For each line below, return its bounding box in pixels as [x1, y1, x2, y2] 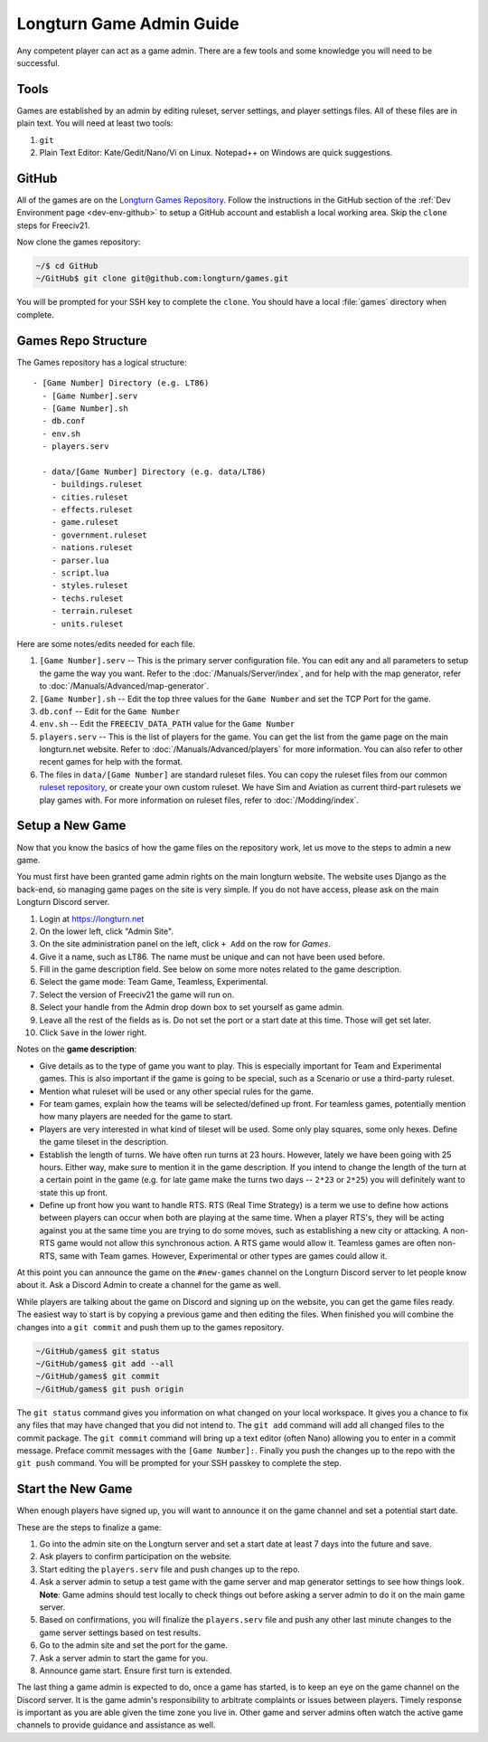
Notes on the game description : [16, 1043, 137, 1054]
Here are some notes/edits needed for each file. [16, 638, 196, 649]
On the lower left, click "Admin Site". [39, 926, 174, 937]
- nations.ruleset [51, 543, 134, 553]
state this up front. [39, 1186, 108, 1198]
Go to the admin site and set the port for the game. [39, 1640, 229, 1651]
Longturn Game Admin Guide [16, 14, 239, 33]
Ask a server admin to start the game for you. [39, 1652, 208, 1663]
